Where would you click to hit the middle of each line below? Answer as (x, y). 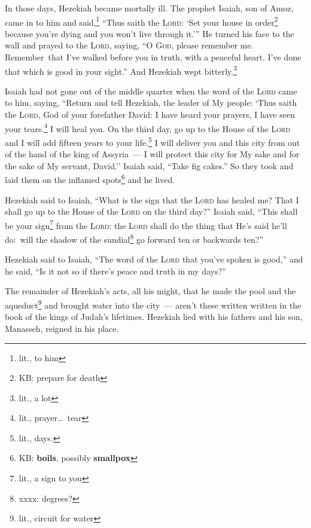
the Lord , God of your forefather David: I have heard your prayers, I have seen (150, 115)
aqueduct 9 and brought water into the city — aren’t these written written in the (153, 304)
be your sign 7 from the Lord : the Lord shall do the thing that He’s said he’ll (146, 224)
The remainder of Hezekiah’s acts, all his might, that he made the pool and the (150, 291)
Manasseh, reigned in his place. (62, 328)
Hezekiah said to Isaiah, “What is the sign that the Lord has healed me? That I (152, 199)
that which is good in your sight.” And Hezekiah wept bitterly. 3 (121, 70)
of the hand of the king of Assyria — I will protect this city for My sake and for (152, 154)
